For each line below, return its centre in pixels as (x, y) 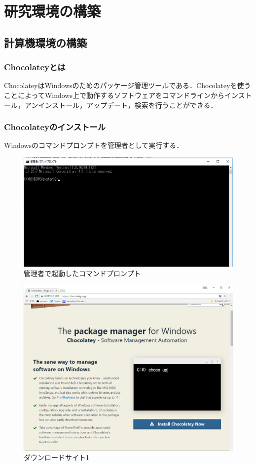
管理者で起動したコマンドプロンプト (82, 273)
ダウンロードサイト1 (56, 457)
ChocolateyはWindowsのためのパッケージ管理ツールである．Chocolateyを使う (127, 85)
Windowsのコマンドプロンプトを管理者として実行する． (94, 145)
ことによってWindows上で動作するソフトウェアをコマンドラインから (114, 95)
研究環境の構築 (53, 11)
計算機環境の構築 (45, 42)
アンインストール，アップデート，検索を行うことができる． (121, 105)
